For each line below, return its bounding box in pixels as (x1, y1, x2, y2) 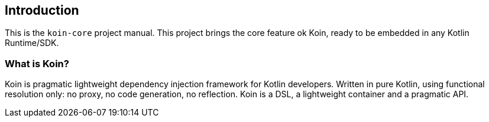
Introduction (5, 3, 79, 18)
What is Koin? (5, 57, 69, 70)
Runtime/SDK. (5, 38, 59, 48)
